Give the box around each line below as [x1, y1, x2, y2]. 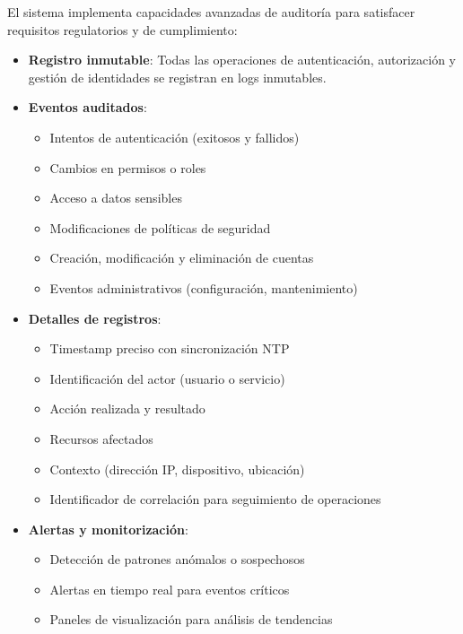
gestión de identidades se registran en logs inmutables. [28, 67, 327, 86]
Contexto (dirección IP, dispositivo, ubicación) [49, 459, 305, 478]
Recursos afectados [49, 429, 153, 447]
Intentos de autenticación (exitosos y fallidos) [49, 127, 300, 146]
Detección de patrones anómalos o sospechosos [49, 550, 305, 569]
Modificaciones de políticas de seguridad [49, 218, 271, 237]
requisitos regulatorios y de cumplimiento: [7, 20, 238, 39]
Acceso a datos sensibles [49, 188, 182, 207]
